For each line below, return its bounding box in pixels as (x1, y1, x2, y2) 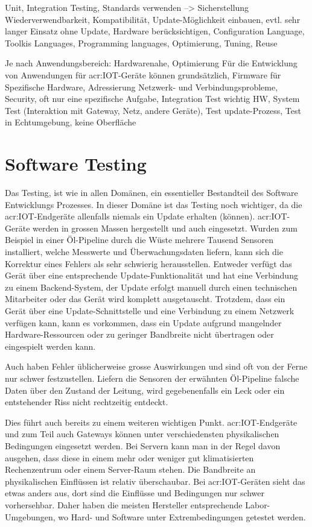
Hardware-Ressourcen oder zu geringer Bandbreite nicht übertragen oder (5, 328, 274, 341)
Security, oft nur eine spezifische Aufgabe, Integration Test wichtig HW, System (5, 92, 300, 105)
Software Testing (5, 151, 147, 176)
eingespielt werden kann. (5, 339, 96, 352)
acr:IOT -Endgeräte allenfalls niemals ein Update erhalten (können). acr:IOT (5, 210, 287, 222)
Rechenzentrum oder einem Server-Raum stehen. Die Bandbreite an (5, 463, 256, 476)
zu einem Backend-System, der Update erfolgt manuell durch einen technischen (5, 280, 298, 293)
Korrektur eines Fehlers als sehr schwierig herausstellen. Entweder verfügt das (5, 257, 292, 270)
